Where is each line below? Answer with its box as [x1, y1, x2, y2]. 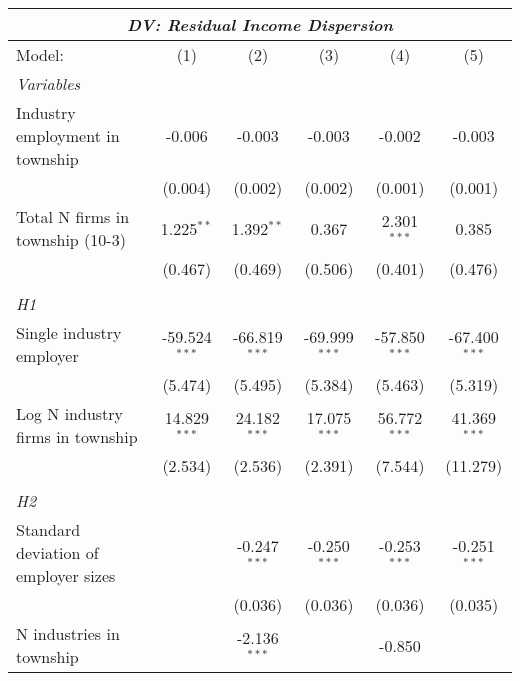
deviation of [16, 541, 99, 564]
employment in [16, 124, 120, 147]
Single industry [16, 321, 122, 344]
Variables [16, 72, 81, 95]
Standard [16, 518, 81, 541]
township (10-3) [16, 228, 126, 251]
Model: [16, 43, 65, 66]
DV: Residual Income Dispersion [127, 13, 393, 36]
